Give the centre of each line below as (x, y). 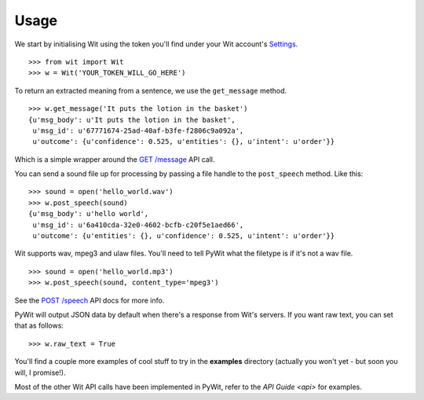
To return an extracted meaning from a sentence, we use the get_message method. (150, 90)
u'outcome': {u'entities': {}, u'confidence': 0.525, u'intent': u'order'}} (184, 236)
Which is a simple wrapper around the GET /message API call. (115, 159)
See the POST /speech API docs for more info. (90, 300)
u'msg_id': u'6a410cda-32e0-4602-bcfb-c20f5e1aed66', (138, 225)
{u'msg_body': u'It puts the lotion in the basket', (132, 119)
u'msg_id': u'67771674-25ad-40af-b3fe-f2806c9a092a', (138, 130)
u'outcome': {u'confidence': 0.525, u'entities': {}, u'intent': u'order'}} (184, 142)
